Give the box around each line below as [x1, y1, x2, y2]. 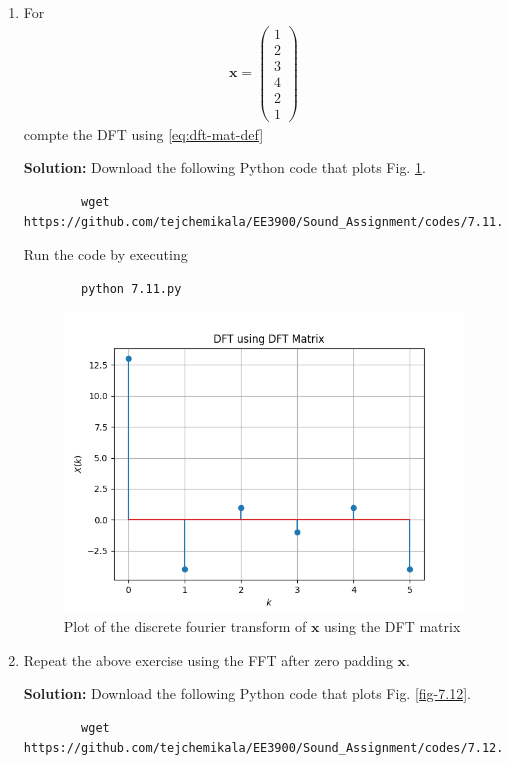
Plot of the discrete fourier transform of [63, 616, 307, 637]
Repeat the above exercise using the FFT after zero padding [23, 649, 393, 670]
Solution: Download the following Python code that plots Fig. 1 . [23, 157, 426, 178]
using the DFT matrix [324, 616, 461, 637]
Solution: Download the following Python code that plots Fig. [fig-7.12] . [23, 683, 471, 704]
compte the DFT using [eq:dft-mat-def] [23, 123, 264, 144]
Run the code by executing [23, 244, 188, 265]
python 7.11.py [81, 281, 182, 296]
